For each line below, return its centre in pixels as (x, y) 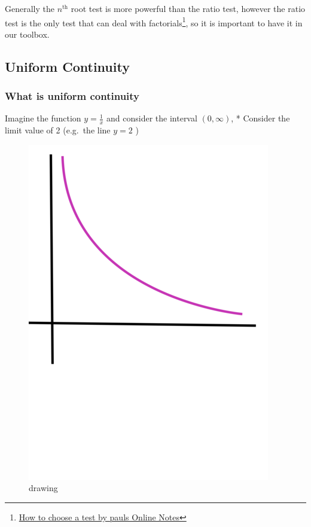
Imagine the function (43, 118)
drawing (43, 488)
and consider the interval (152, 118)
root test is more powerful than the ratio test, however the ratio (188, 8)
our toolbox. (27, 34)
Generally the (30, 8)
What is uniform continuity (72, 96)
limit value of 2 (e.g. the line (58, 130)
